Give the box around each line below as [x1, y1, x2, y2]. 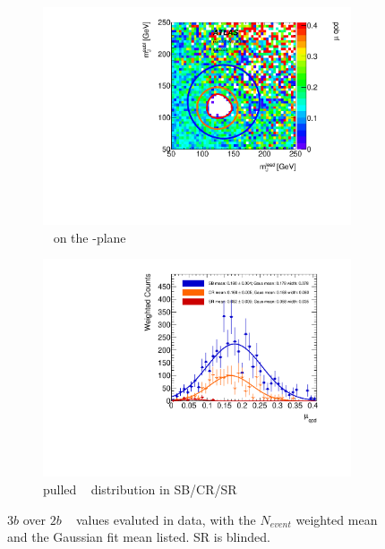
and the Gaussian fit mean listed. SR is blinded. [7, 528, 270, 546]
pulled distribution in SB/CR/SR [43, 480, 237, 498]
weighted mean [295, 510, 378, 528]
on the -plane [53, 227, 126, 246]
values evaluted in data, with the [75, 510, 256, 528]
